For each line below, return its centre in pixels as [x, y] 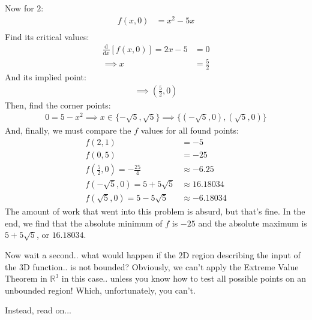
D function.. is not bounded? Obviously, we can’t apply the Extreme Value [161, 266]
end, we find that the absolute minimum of [84, 223]
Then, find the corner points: [58, 105]
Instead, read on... [38, 310]
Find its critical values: [47, 36]
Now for [19, 8]
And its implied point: [46, 77]
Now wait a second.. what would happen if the [90, 254]
